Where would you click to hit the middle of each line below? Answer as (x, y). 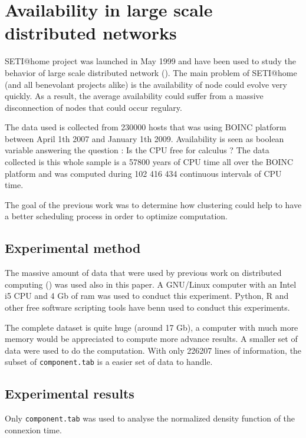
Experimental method (73, 248)
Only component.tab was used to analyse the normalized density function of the (150, 418)
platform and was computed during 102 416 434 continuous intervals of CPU (143, 173)
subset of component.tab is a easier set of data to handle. (109, 362)
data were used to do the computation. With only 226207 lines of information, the (153, 350)
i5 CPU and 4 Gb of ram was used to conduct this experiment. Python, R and (147, 296)
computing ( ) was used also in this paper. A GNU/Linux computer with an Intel (151, 284)
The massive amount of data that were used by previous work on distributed (143, 273)
